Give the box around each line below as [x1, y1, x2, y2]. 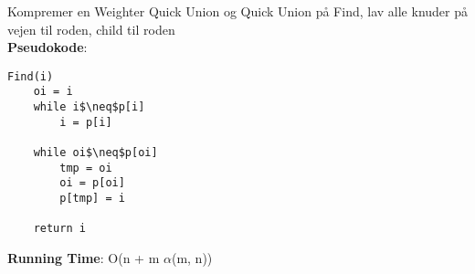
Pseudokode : [7, 37, 88, 57]
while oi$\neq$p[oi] [33, 146, 158, 160]
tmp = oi [59, 161, 112, 174]
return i [33, 222, 86, 236]
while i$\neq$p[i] [33, 100, 145, 114]
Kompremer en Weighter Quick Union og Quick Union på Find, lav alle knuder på [7, 2, 468, 20]
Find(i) [7, 69, 54, 83]
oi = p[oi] [59, 176, 125, 190]
